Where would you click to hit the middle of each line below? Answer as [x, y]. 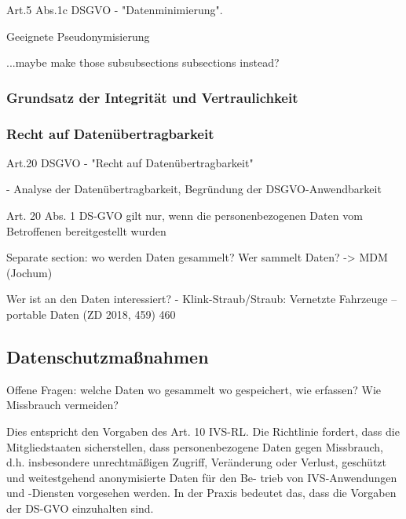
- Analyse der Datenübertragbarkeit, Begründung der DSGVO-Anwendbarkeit [194, 189]
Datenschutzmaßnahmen [108, 356]
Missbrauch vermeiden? [62, 405]
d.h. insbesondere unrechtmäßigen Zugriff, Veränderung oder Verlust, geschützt [197, 462]
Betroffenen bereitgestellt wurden [86, 230]
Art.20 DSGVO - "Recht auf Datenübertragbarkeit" [130, 162]
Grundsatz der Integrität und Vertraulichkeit [152, 97]
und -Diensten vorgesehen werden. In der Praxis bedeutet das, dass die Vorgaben [201, 493]
